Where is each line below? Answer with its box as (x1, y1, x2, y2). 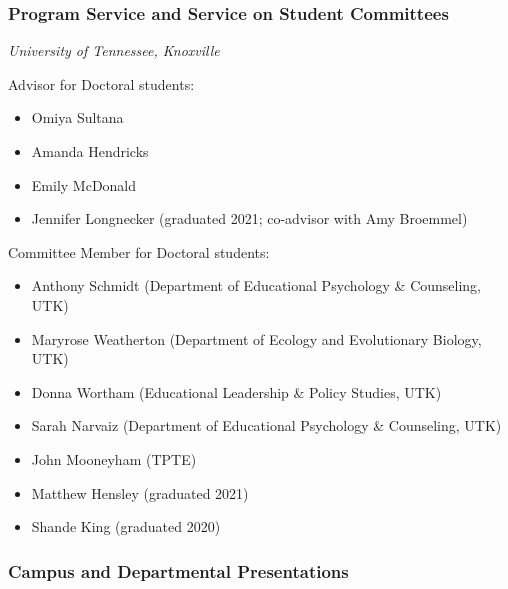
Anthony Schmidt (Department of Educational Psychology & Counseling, (31, 275, 482, 296)
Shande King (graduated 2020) (31, 516, 221, 537)
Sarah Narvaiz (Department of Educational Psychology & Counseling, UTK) (31, 415, 502, 436)
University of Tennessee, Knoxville (8, 40, 220, 61)
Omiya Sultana (31, 107, 124, 128)
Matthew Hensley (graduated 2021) (31, 482, 249, 503)
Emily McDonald (31, 174, 137, 195)
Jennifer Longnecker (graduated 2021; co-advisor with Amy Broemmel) (31, 208, 468, 229)
